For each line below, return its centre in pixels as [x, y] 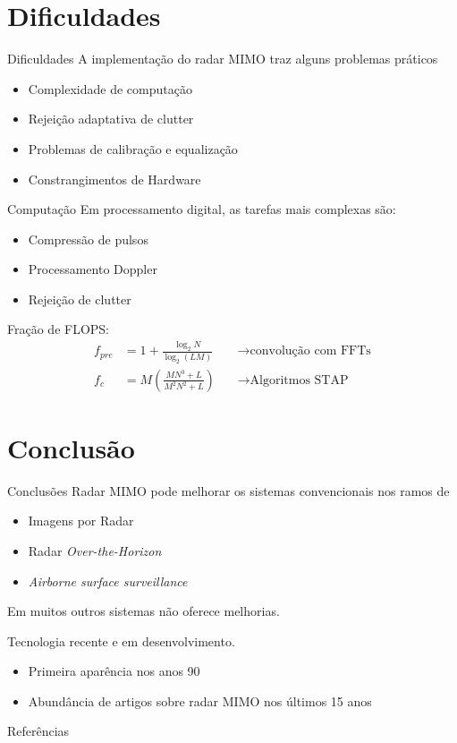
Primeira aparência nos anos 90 [114, 671]
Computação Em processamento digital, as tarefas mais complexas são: [202, 209]
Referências [38, 731]
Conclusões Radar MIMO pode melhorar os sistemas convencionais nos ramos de [228, 490]
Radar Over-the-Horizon [95, 550]
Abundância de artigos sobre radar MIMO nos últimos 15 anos [200, 700]
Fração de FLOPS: [59, 329]
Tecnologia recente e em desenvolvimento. [121, 641]
